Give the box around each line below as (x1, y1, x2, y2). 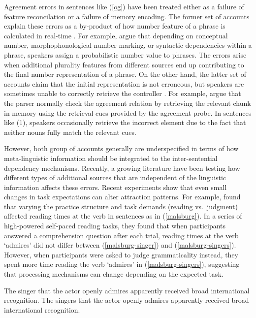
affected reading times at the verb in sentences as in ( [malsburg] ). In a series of (4, 211, 242, 221)
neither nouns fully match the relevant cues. (4, 127, 136, 137)
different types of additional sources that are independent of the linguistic (4, 172, 226, 183)
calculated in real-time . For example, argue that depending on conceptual (4, 30, 228, 40)
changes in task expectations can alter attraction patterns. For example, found (4, 191, 241, 202)
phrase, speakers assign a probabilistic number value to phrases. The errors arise (4, 49, 247, 60)
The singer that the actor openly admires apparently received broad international (4, 285, 250, 295)
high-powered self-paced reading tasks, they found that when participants (4, 221, 226, 231)
